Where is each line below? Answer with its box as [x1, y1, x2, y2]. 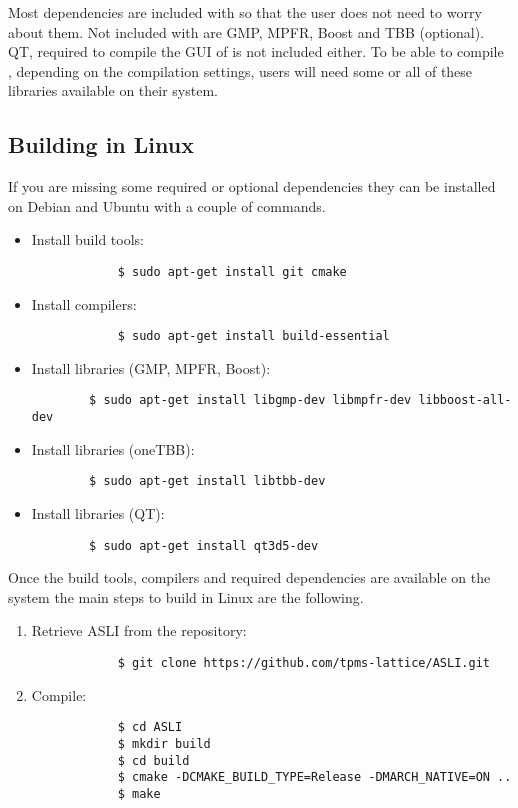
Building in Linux [8, 129, 194, 160]
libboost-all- [418, 393, 512, 408]
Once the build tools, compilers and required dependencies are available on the [8, 567, 491, 588]
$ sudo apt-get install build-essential [117, 329, 390, 344]
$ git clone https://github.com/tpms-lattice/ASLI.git [117, 656, 490, 671]
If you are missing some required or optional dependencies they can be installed [8, 176, 496, 197]
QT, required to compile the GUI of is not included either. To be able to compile [8, 41, 504, 62]
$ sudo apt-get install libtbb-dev [89, 474, 326, 489]
